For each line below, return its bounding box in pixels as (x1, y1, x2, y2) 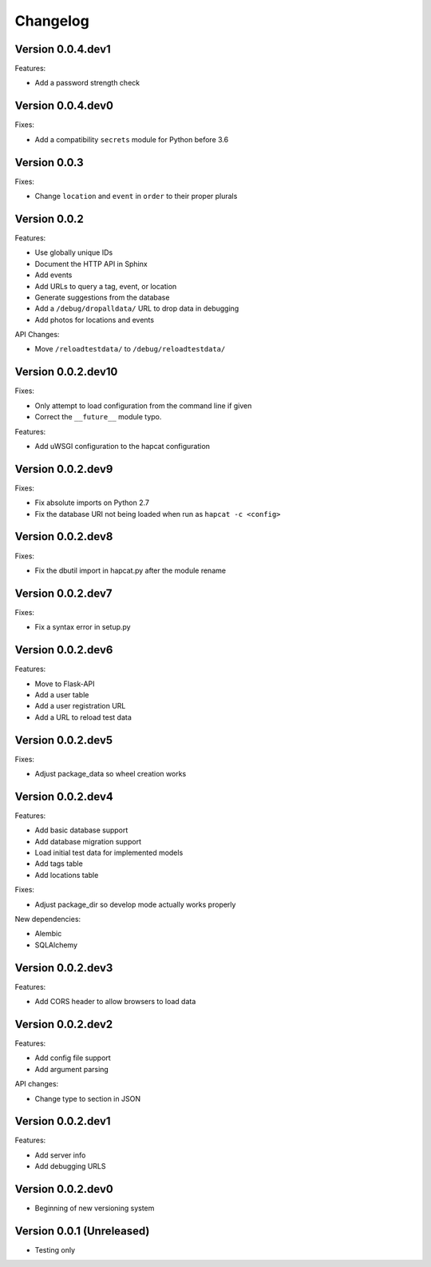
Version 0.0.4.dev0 (14, 99, 113, 113)
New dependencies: (14, 915, 81, 924)
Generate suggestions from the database (34, 292, 170, 302)
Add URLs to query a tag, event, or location (34, 281, 177, 291)
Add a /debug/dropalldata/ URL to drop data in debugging (34, 304, 239, 313)
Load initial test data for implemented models (34, 848, 184, 858)
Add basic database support (34, 825, 129, 835)
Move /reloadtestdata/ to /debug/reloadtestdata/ (34, 344, 226, 354)
